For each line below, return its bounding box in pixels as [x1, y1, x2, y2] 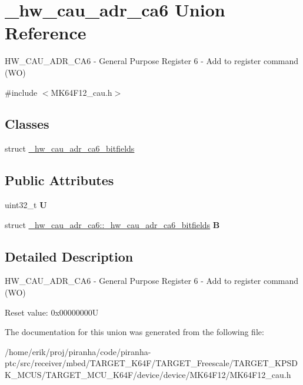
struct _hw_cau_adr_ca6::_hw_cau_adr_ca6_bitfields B [5, 218, 220, 230]
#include [5, 86, 38, 98]
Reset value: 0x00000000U [5, 306, 99, 318]
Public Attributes [5, 171, 114, 189]
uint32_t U [5, 199, 47, 211]
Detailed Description [5, 247, 134, 265]
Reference [5, 21, 86, 45]
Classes [5, 115, 49, 133]
